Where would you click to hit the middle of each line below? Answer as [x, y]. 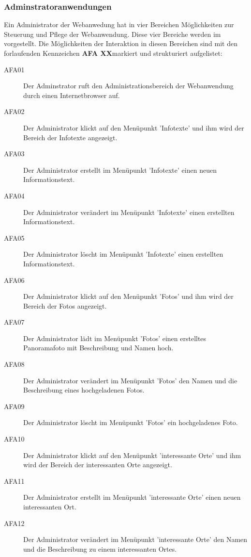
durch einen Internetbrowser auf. [72, 95]
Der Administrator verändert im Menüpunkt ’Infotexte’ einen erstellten [129, 212]
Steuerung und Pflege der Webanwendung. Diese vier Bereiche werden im [112, 34]
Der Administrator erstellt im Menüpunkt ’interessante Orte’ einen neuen [132, 497]
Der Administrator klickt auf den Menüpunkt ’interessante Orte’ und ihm [132, 455]
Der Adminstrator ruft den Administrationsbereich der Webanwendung [128, 86]
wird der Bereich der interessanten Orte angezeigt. [98, 465]
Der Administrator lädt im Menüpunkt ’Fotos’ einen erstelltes [115, 338]
